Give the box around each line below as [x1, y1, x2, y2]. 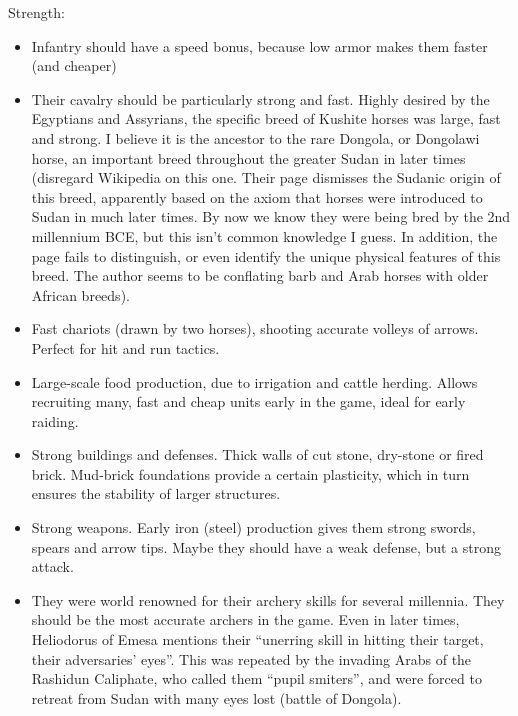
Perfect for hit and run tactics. [31, 337, 220, 358]
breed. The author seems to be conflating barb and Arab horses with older [31, 265, 489, 286]
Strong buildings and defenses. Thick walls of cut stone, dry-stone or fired [31, 444, 484, 465]
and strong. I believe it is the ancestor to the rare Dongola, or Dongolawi [31, 127, 480, 148]
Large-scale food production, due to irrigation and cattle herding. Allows [31, 371, 478, 392]
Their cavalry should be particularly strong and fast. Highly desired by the [31, 88, 490, 109]
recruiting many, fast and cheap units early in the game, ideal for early [31, 391, 466, 412]
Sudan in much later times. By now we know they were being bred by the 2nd [31, 206, 511, 227]
